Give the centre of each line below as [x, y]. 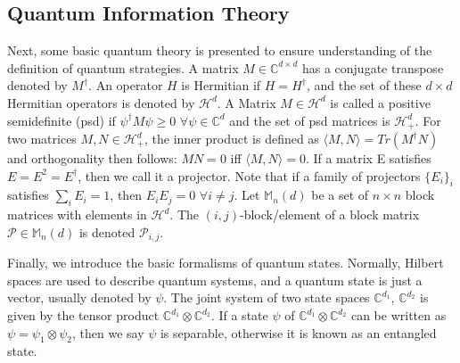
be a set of [340, 195]
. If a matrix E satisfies [368, 158]
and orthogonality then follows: [92, 158]
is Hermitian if [221, 85]
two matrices [42, 139]
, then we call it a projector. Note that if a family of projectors [249, 175]
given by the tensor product [83, 315]
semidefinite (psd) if [62, 120]
